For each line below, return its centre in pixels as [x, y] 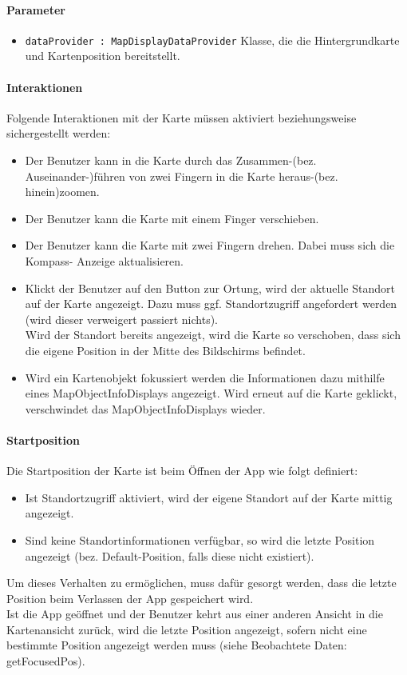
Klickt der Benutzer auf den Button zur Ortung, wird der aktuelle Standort [210, 288]
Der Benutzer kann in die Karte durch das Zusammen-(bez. [171, 160]
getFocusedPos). [46, 661]
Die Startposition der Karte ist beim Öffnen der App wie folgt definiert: [182, 471]
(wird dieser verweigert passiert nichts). [122, 319]
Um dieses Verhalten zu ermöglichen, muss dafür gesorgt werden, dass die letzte [202, 583]
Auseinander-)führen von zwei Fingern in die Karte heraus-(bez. [182, 176]
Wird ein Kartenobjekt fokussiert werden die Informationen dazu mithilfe [205, 377]
